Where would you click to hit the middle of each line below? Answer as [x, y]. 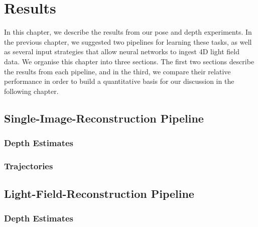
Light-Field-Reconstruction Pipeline [99, 194]
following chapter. [31, 91]
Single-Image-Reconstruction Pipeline [104, 118]
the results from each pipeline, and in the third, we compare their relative [117, 71]
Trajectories [29, 165]
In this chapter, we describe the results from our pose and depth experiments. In [128, 32]
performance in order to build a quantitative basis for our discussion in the [119, 81]
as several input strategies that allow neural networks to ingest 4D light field [122, 51]
